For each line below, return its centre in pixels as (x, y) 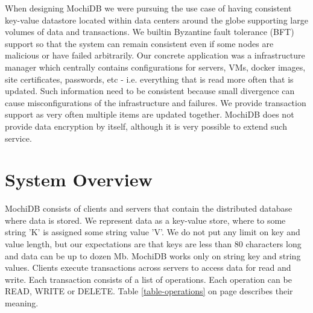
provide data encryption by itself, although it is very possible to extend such (146, 126)
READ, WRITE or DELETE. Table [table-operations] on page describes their (149, 291)
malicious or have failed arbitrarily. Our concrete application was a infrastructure (155, 55)
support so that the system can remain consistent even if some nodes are (139, 43)
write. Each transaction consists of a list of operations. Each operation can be (148, 279)
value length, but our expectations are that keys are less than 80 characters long (153, 244)
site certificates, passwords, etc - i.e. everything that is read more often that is (149, 79)
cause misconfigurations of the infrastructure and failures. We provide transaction (156, 102)
